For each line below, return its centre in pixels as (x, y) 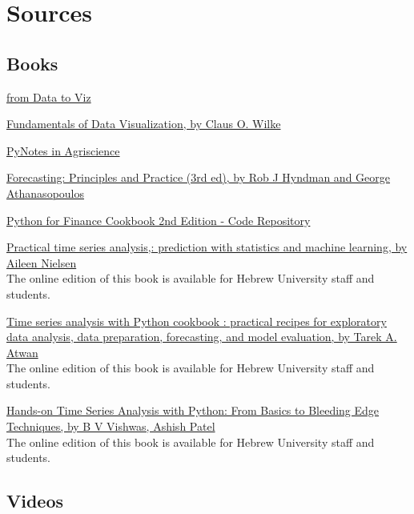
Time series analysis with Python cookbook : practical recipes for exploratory (197, 321)
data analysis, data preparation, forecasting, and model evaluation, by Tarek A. (202, 337)
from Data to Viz (49, 96)
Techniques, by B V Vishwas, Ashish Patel (111, 426)
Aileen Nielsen (42, 262)
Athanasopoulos (46, 193)
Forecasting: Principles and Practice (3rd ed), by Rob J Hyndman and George (199, 177)
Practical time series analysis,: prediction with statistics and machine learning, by (207, 247)
